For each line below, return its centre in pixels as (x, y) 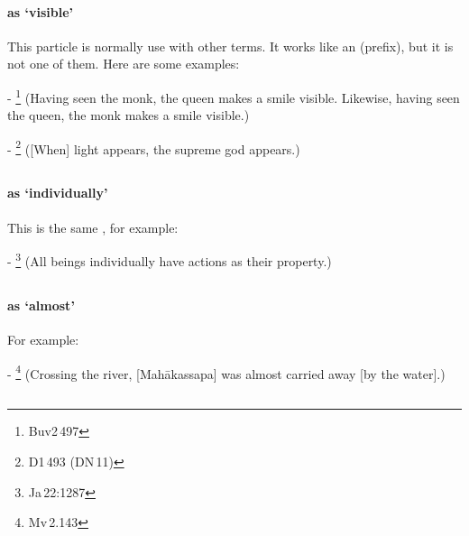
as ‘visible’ (41, 11)
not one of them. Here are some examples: (124, 64)
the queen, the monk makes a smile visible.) (129, 115)
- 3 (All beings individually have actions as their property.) (170, 259)
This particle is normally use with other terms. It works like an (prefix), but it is (230, 46)
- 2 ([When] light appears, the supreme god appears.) (154, 147)
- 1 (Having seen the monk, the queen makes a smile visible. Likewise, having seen (234, 96)
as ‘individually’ (58, 193)
